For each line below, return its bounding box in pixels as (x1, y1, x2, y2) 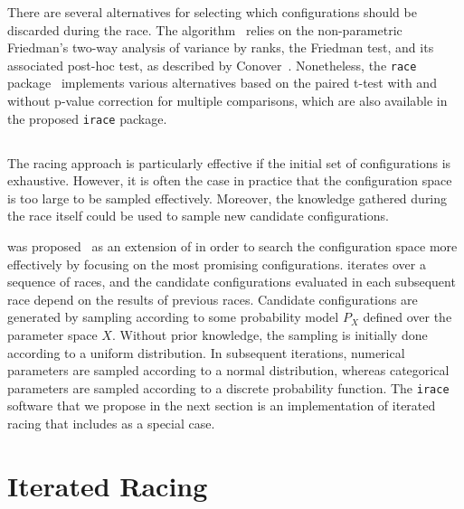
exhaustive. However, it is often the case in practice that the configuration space (7, 171, 452, 190)
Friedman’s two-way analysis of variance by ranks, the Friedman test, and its (7, 38, 434, 57)
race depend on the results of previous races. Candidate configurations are (7, 289, 418, 308)
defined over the (363, 307, 452, 326)
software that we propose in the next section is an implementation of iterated (7, 396, 436, 415)
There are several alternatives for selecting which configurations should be (7, 3, 417, 21)
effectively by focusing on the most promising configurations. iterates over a (7, 254, 426, 273)
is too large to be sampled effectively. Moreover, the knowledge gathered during (7, 188, 448, 207)
